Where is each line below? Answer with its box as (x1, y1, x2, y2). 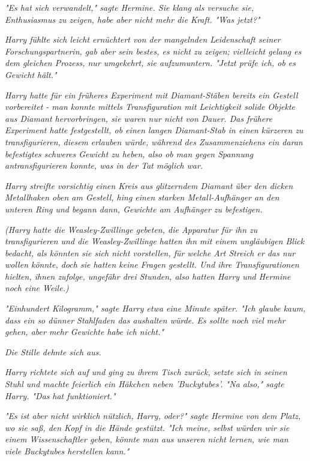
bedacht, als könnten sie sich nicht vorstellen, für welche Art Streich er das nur (5, 246, 296, 259)
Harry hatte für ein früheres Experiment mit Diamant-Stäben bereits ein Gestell (5, 88, 298, 101)
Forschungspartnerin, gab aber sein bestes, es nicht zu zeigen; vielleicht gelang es (5, 44, 302, 57)
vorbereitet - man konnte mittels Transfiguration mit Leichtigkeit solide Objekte (5, 100, 295, 113)
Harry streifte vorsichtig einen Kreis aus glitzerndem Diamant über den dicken (5, 179, 293, 191)
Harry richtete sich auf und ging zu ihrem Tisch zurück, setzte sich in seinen (5, 366, 287, 378)
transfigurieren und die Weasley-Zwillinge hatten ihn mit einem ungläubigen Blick (5, 235, 305, 247)
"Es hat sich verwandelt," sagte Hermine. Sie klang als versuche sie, (5, 1, 254, 13)
